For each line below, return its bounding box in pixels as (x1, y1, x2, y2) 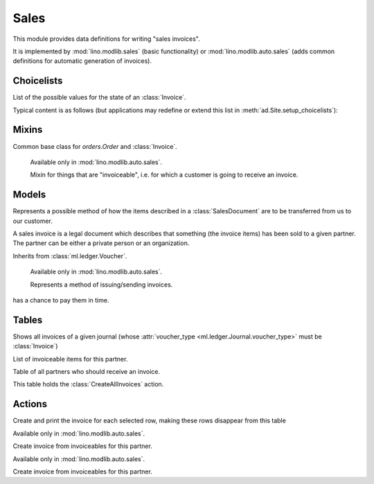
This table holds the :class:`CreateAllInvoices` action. (12, 380, 164, 388)
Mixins (12, 124, 43, 136)
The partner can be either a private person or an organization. (12, 239, 190, 247)
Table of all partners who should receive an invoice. (12, 368, 161, 376)
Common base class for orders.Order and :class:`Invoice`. (12, 142, 178, 150)
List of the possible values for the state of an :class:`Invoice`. (12, 93, 186, 102)
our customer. (12, 217, 53, 225)
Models (12, 189, 46, 201)
